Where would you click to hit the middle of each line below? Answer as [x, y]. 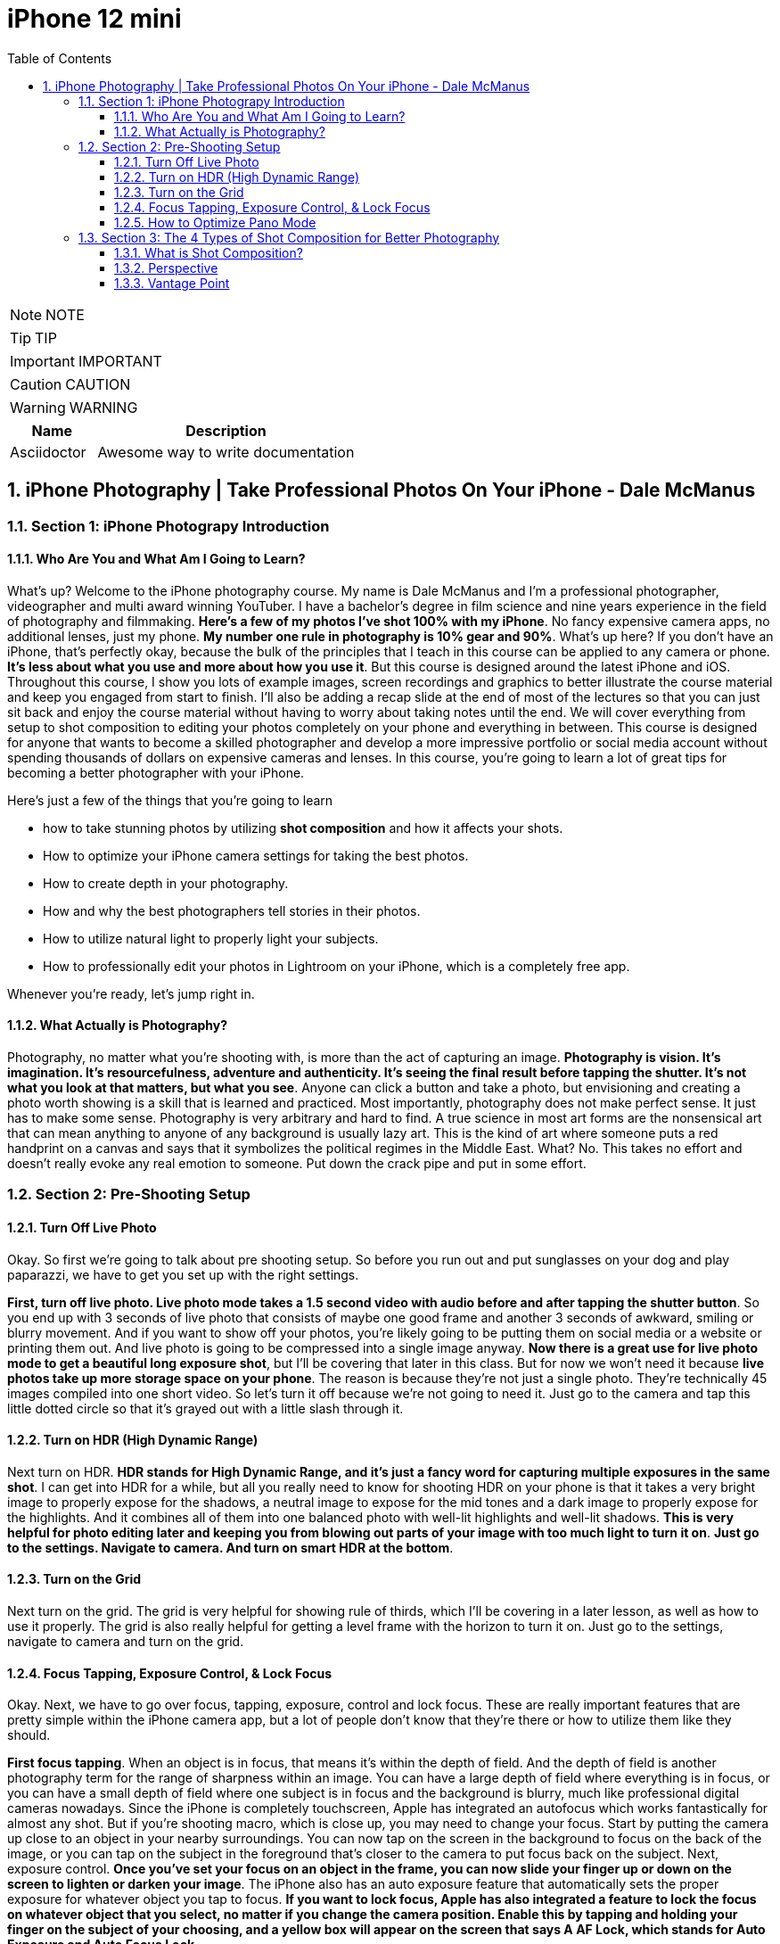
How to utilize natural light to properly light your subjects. [211, 938]
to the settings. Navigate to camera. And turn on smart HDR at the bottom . [230, 1547]
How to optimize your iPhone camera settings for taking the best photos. [256, 855]
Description [226, 430]
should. [29, 1735]
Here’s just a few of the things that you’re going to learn [170, 800]
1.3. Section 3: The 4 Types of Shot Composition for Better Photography [289, 237]
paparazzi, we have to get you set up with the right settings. [183, 1274]
